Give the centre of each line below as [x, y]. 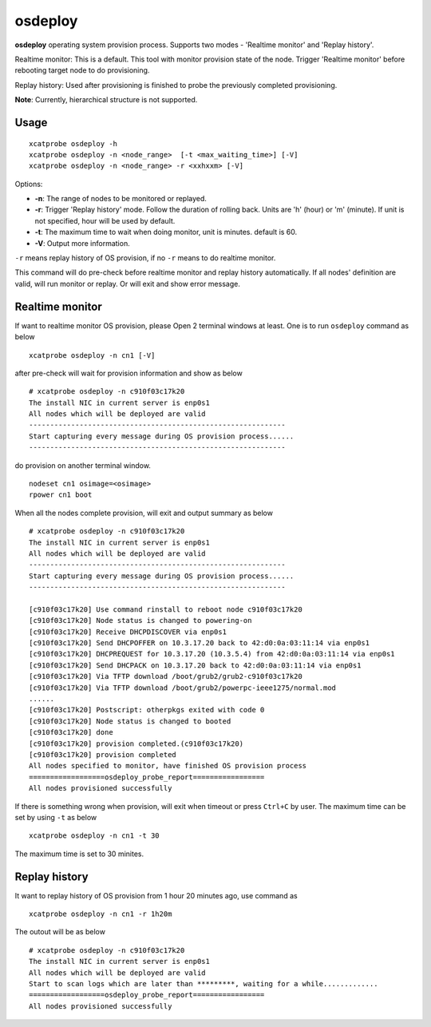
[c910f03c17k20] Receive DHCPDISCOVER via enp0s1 [128, 632]
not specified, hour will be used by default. [105, 220]
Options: [29, 184]
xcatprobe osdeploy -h [73, 143]
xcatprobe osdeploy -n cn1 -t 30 [94, 836]
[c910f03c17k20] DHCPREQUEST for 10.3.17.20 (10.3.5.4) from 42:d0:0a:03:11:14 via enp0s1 [212, 654]
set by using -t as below [56, 817]
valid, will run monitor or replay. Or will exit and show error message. [128, 284]
